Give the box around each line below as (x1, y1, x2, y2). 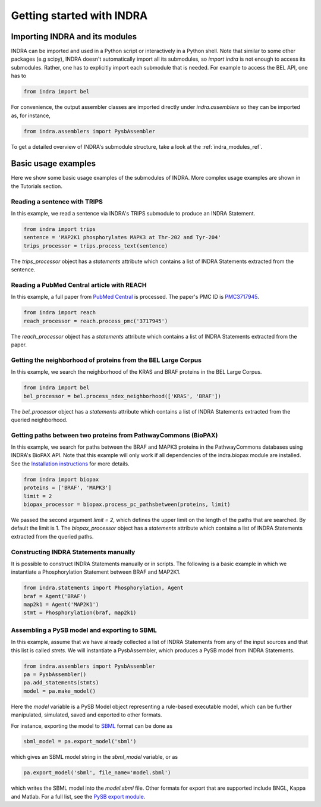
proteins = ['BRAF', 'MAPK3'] (23, 484, 112, 491)
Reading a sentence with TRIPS (11, 197, 103, 205)
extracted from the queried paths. (11, 533, 94, 540)
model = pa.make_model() (23, 687, 96, 695)
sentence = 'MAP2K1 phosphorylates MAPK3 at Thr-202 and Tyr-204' (23, 234, 221, 241)
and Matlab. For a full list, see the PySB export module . (11, 793, 146, 800)
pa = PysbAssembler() (23, 671, 87, 678)
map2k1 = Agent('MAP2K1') (23, 601, 99, 608)
